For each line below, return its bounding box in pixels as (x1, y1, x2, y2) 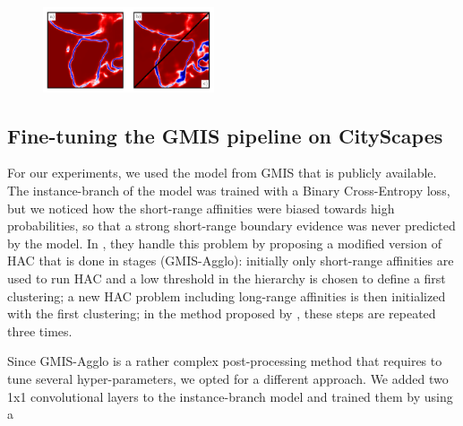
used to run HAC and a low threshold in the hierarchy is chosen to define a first (7, 269, 446, 287)
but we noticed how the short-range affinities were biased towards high (7, 198, 395, 217)
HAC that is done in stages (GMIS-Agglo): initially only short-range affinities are (7, 251, 454, 270)
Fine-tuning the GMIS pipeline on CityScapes (7, 121, 443, 149)
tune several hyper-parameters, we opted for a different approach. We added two (7, 369, 449, 387)
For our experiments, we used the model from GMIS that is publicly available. (7, 163, 437, 182)
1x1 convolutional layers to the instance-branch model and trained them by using (7, 387, 453, 405)
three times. (7, 321, 73, 340)
